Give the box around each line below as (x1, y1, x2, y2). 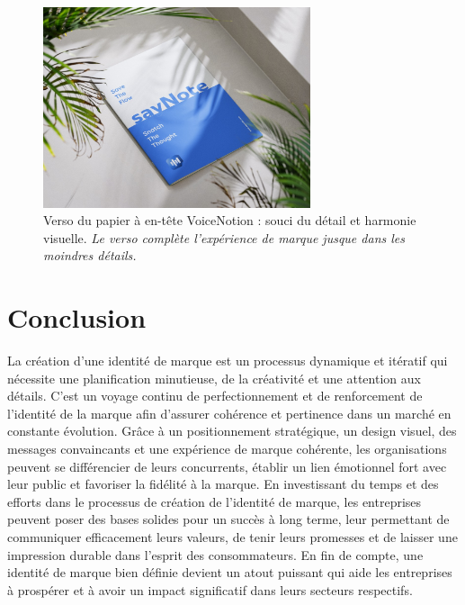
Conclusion (7, 299, 147, 336)
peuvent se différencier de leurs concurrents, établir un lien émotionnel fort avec (7, 456, 447, 475)
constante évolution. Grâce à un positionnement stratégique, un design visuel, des (7, 421, 457, 440)
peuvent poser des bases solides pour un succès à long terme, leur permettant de (7, 510, 450, 528)
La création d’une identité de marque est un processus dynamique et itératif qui (7, 351, 448, 370)
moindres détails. (43, 246, 137, 265)
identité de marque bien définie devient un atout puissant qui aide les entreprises (7, 563, 452, 582)
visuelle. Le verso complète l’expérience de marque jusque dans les (43, 228, 405, 247)
